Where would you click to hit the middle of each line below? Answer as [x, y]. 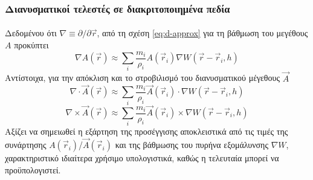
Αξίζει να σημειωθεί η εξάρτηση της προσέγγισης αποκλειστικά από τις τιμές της [147, 131]
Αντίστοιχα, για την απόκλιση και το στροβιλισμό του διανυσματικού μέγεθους [143, 78]
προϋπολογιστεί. [33, 169]
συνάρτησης [26, 145]
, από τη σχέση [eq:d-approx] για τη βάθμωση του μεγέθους [202, 33]
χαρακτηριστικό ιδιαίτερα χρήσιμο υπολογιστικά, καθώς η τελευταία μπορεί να [142, 158]
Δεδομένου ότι [31, 33]
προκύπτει [31, 45]
